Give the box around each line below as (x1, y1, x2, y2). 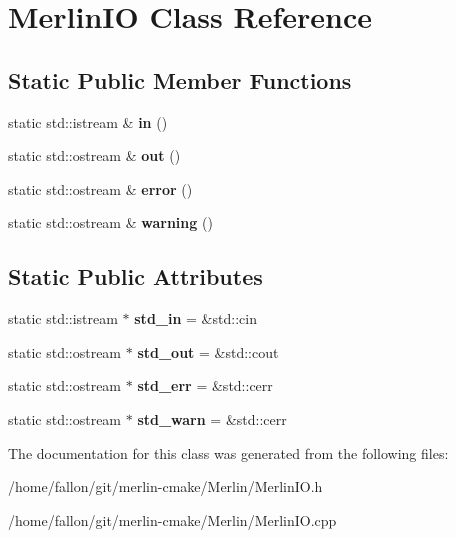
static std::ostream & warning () (8, 212, 213, 233)
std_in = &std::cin (134, 308, 257, 329)
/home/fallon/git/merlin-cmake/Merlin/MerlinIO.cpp (8, 509, 337, 530)
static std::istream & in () (8, 111, 168, 132)
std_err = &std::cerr (137, 375, 273, 396)
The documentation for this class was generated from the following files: (8, 442, 449, 463)
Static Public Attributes (8, 261, 263, 292)
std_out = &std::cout (137, 341, 279, 362)
